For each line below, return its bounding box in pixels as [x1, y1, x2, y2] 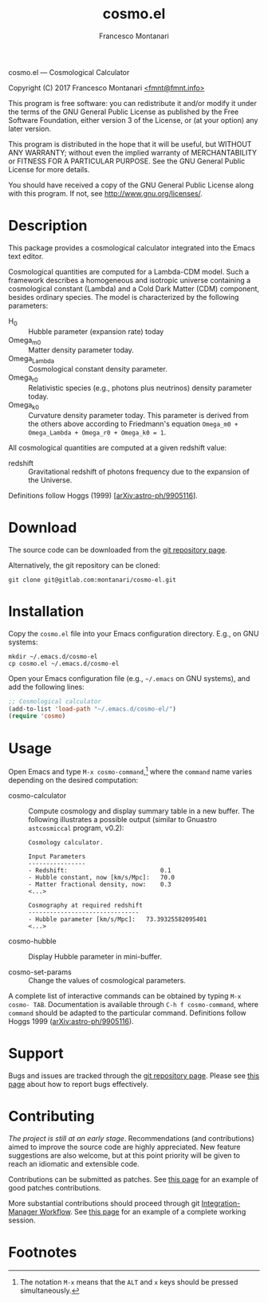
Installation [8, 602, 85, 620]
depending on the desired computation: [8, 775, 138, 785]
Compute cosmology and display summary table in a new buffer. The [28, 806, 255, 816]
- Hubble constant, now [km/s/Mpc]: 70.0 [28, 873, 175, 881]
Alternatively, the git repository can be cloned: [8, 560, 161, 570]
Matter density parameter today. [28, 345, 134, 355]
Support [8, 1045, 64, 1063]
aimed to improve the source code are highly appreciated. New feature [8, 1142, 241, 1151]
